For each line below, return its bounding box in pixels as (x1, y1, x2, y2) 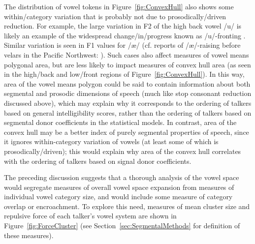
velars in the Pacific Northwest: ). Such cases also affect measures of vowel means (4, 49, 249, 60)
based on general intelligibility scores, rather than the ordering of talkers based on (4, 107, 252, 118)
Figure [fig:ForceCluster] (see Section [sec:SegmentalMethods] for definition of (4, 220, 240, 231)
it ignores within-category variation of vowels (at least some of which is (4, 136, 219, 147)
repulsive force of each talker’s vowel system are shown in (4, 211, 177, 221)
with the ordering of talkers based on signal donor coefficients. (4, 155, 191, 166)
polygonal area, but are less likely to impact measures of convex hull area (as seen (4, 59, 251, 69)
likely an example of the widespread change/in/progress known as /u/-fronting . (4, 30, 246, 40)
